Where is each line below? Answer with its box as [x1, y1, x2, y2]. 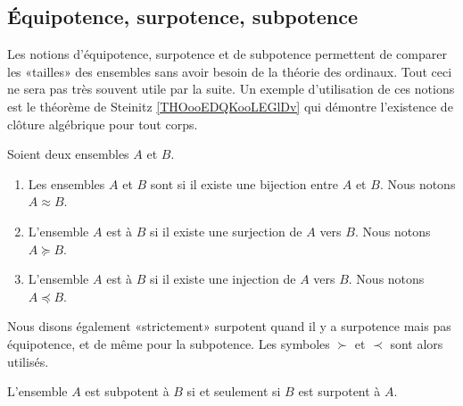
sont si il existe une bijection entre [150, 174, 339, 193]
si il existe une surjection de [149, 221, 302, 240]
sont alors [390, 334, 443, 352]
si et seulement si [186, 382, 281, 401]
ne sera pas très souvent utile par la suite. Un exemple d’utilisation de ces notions [7, 79, 455, 98]
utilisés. [7, 352, 49, 370]
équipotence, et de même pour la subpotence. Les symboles [7, 334, 330, 352]
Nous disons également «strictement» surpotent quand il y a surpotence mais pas [7, 317, 451, 336]
